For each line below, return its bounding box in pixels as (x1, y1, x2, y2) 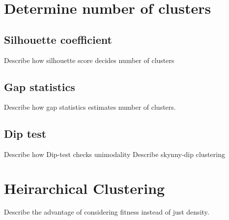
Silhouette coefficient (4, 31, 112, 47)
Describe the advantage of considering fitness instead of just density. (4, 206, 209, 217)
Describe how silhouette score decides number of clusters (4, 55, 174, 65)
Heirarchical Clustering (4, 178, 165, 198)
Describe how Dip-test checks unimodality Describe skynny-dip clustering (4, 149, 225, 159)
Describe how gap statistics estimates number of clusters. (4, 102, 176, 112)
